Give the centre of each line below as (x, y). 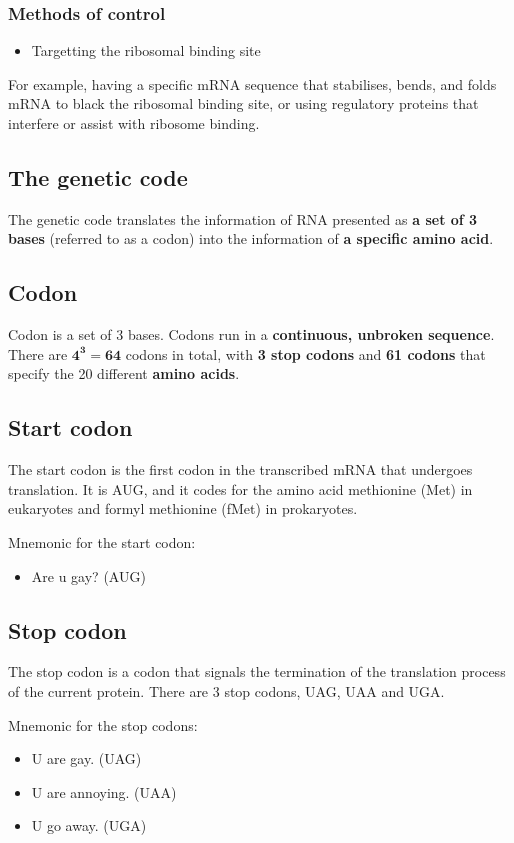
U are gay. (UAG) (86, 758)
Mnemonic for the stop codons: (103, 724)
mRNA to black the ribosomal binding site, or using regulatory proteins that (243, 103)
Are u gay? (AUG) (88, 575)
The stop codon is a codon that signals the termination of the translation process (257, 671)
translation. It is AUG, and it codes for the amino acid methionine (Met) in (240, 488)
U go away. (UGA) (89, 825)
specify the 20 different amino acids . (124, 373)
